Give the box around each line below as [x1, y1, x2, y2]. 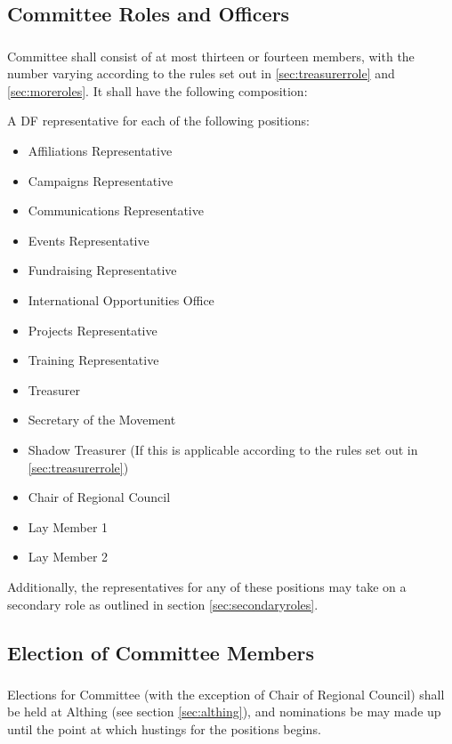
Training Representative [28, 351, 159, 369]
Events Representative [28, 230, 149, 249]
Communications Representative [28, 201, 204, 220]
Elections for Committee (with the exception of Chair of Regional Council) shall [7, 684, 445, 703]
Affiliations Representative [28, 142, 173, 160]
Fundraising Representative [28, 261, 177, 279]
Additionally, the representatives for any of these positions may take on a [7, 577, 407, 595]
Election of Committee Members [7, 638, 314, 666]
